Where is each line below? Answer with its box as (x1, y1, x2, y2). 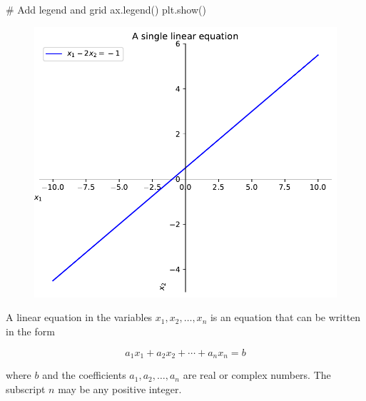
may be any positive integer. (58, 381, 182, 396)
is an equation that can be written (210, 310, 361, 325)
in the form (6, 324, 55, 339)
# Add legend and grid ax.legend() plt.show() (6, 2, 206, 16)
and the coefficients (42, 367, 126, 382)
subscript (6, 381, 46, 396)
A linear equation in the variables (6, 310, 153, 325)
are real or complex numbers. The (183, 367, 331, 382)
